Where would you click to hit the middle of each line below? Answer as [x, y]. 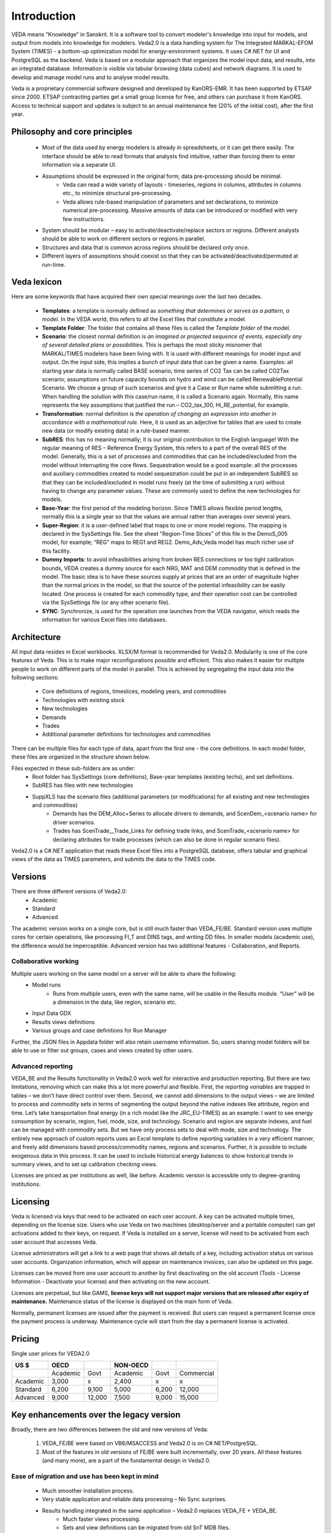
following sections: [35, 677]
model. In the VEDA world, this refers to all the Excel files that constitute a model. [144, 319]
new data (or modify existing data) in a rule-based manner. [116, 431]
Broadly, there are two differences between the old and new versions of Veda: [110, 1429]
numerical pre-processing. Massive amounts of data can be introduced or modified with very [180, 210]
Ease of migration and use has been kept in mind [85, 1476]
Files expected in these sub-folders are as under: [74, 768]
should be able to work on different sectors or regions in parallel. [124, 239]
